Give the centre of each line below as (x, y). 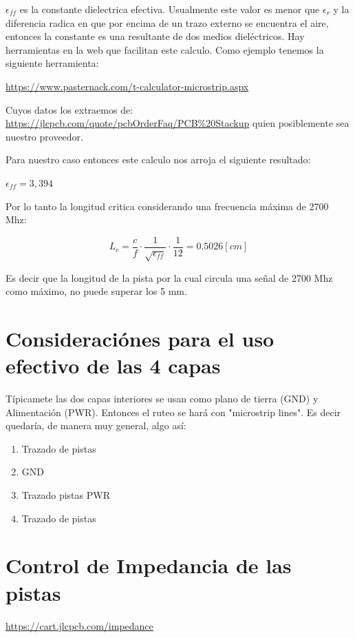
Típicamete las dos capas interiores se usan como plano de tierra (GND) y (162, 399)
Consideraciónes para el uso (140, 338)
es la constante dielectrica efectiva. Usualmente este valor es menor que (170, 9)
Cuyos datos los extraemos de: (69, 109)
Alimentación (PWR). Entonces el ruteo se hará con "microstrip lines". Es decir (173, 412)
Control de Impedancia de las (149, 565)
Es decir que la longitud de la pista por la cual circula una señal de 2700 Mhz (169, 277)
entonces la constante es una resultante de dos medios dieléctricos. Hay (155, 36)
